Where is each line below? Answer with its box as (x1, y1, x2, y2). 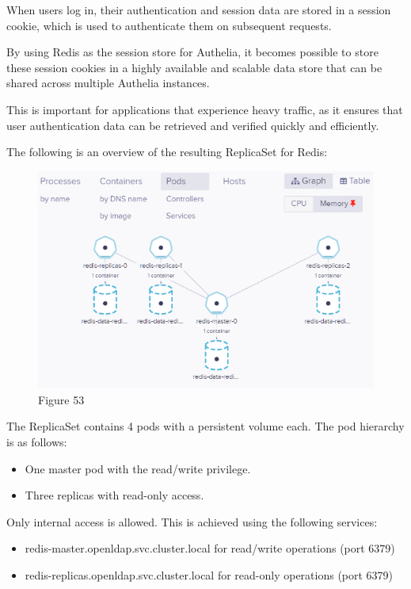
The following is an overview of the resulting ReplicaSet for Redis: (6, 143, 328, 160)
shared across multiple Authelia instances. (6, 75, 210, 91)
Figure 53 (38, 391, 85, 407)
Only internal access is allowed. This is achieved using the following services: (6, 513, 378, 530)
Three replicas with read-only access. (25, 487, 204, 503)
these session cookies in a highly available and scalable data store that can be (6, 59, 382, 75)
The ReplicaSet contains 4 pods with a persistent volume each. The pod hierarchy (6, 418, 405, 434)
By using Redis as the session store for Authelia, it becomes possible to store (6, 44, 379, 60)
